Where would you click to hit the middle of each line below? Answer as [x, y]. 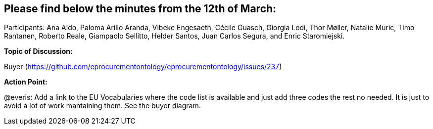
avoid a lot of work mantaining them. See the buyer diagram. [102, 106]
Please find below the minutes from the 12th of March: [140, 9]
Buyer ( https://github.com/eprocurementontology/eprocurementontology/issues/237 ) [143, 67]
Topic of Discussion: [38, 51]
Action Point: [26, 82]
